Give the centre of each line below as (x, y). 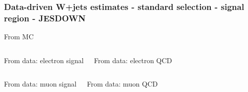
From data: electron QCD (133, 60)
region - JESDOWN (45, 18)
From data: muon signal (40, 84)
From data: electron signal (44, 60)
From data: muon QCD (122, 84)
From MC (19, 37)
